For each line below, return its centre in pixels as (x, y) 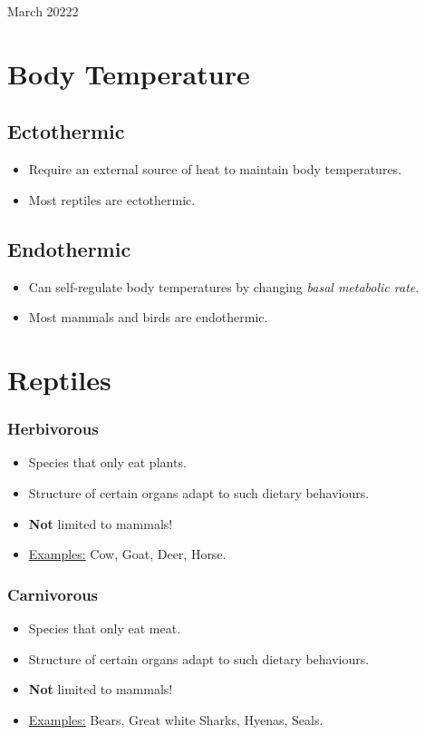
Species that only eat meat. (105, 627)
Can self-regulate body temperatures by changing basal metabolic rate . (224, 286)
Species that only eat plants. (107, 462)
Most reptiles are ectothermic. (112, 199)
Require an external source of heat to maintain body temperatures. (215, 169)
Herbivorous (53, 429)
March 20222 (43, 11)
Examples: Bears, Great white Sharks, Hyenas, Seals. (176, 719)
